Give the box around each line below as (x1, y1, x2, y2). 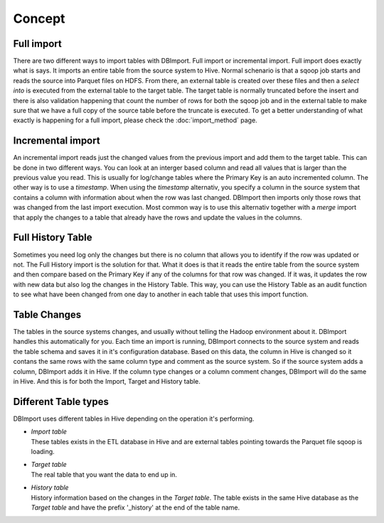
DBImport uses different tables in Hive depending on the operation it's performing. (13, 414, 255, 423)
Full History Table (13, 232, 92, 244)
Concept (13, 11, 65, 26)
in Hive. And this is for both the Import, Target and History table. (13, 377, 201, 385)
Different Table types (13, 395, 110, 408)
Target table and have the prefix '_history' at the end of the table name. (31, 503, 240, 512)
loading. (31, 448, 55, 456)
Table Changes (13, 308, 82, 320)
